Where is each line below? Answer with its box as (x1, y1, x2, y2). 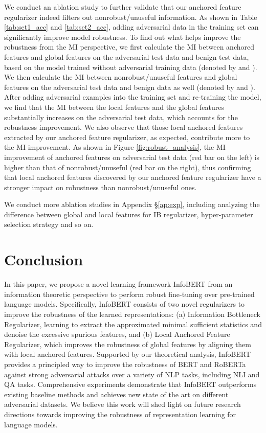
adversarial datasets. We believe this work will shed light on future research (4, 399, 241, 409)
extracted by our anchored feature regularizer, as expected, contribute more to (4, 131, 250, 142)
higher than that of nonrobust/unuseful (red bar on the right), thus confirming (4, 162, 251, 172)
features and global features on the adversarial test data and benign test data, (4, 51, 249, 62)
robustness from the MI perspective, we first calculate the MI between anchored (4, 41, 254, 52)
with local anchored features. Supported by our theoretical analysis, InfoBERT (4, 349, 251, 359)
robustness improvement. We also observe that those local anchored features (4, 122, 243, 132)
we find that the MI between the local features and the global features (4, 101, 224, 112)
